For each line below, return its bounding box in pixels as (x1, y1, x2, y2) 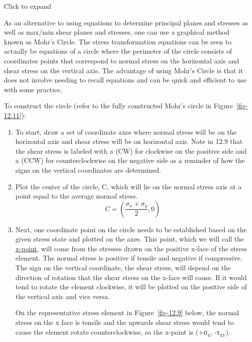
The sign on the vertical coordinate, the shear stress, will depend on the (15, 262, 231, 273)
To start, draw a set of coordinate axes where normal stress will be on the (15, 126, 237, 137)
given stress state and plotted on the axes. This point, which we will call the (15, 234, 244, 244)
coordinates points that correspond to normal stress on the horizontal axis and (4, 55, 239, 65)
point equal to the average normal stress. (15, 191, 138, 201)
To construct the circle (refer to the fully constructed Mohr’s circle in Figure (4, 101, 233, 111)
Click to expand (4, 1, 51, 11)
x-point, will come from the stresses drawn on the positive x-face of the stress (15, 243, 247, 253)
